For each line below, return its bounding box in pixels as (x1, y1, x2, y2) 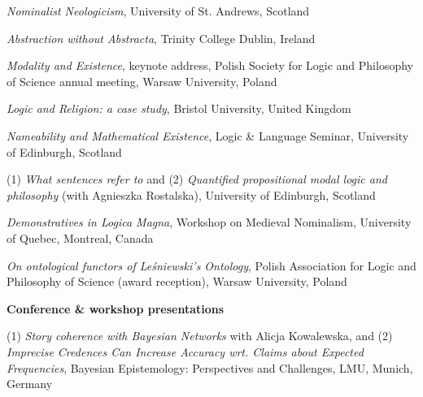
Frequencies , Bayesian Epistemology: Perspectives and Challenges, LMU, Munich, (7, 359, 413, 376)
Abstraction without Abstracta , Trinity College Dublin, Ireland (7, 29, 316, 46)
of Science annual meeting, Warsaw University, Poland (7, 72, 277, 89)
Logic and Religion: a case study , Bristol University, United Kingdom (7, 100, 351, 117)
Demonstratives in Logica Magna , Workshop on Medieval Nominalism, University (7, 214, 412, 231)
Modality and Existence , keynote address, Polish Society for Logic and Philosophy (7, 57, 413, 74)
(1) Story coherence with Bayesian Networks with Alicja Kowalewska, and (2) (7, 327, 393, 344)
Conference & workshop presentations (7, 300, 225, 317)
